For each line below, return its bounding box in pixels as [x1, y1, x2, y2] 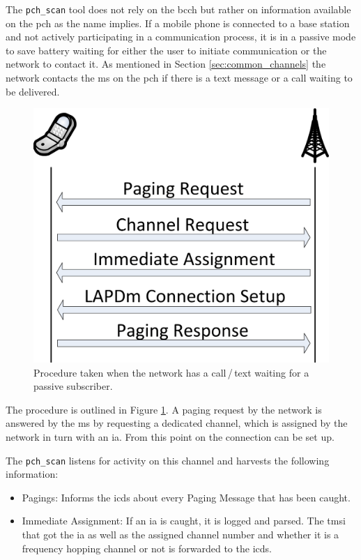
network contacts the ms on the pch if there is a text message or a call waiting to [6, 70, 353, 85]
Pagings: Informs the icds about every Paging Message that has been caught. [22, 490, 351, 504]
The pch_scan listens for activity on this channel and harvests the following [6, 453, 330, 467]
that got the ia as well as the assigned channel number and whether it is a [22, 527, 339, 541]
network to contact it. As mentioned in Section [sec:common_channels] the [6, 56, 326, 71]
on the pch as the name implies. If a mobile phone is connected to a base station [6, 15, 350, 30]
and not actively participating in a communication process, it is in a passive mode [6, 29, 356, 44]
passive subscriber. [33, 379, 113, 393]
